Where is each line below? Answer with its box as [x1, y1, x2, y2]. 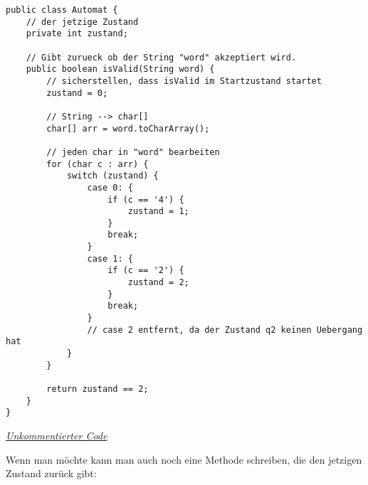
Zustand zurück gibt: [6, 466, 97, 481]
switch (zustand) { [66, 171, 159, 181]
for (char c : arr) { [46, 159, 149, 169]
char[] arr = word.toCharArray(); [46, 123, 210, 134]
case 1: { [87, 253, 133, 264]
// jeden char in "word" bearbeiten [46, 146, 220, 157]
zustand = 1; [127, 206, 189, 217]
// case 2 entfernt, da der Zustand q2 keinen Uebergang [87, 324, 363, 335]
